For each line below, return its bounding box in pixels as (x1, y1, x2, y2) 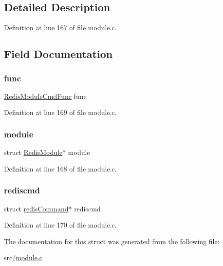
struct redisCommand (4, 203, 69, 213)
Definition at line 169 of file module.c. (4, 107, 117, 117)
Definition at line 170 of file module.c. (4, 220, 117, 230)
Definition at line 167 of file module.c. (4, 22, 117, 33)
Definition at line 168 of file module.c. (4, 163, 117, 173)
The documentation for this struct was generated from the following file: (4, 236, 220, 246)
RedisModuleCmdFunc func (4, 91, 87, 101)
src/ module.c (4, 252, 43, 263)
